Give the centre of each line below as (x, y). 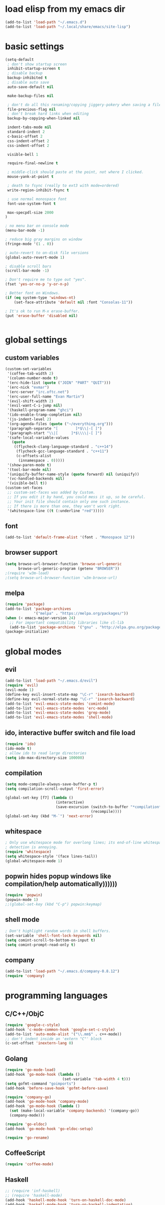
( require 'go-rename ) (27, 1138)
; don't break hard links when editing (48, 114)
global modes (33, 651)
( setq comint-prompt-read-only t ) (41, 945)
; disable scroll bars (28, 266)
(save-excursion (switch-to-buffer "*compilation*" (110, 807)
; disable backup (25, 73)
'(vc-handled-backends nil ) (36, 479)
